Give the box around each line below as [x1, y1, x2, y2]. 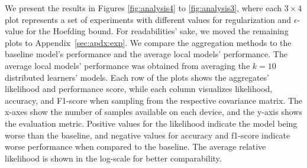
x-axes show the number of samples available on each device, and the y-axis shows [5, 106, 302, 118]
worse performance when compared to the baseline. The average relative [5, 140, 266, 153]
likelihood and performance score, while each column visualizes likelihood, [5, 83, 273, 95]
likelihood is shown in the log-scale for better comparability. [5, 151, 222, 164]
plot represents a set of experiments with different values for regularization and [5, 13, 292, 25]
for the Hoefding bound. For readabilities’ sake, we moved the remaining [26, 25, 289, 37]
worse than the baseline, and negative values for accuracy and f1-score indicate [5, 129, 290, 141]
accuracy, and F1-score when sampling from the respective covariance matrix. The [5, 94, 303, 106]
